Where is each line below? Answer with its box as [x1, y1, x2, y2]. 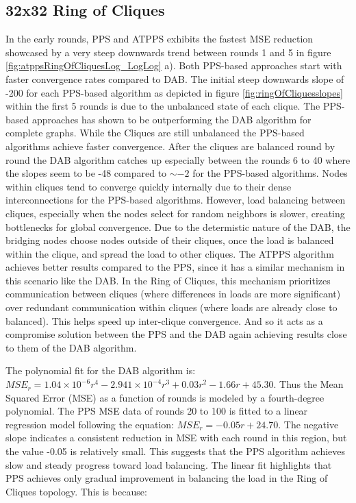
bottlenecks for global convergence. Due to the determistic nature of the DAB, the [5, 219, 351, 234]
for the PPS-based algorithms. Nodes [192, 166, 348, 180]
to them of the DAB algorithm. [5, 340, 137, 354]
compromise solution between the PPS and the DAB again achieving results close [5, 327, 347, 341]
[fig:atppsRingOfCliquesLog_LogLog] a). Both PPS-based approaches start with [5, 58, 342, 73]
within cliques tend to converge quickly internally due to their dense [5, 179, 292, 193]
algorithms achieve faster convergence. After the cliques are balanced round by [5, 138, 335, 153]
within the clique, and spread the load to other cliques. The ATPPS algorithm [5, 246, 334, 260]
